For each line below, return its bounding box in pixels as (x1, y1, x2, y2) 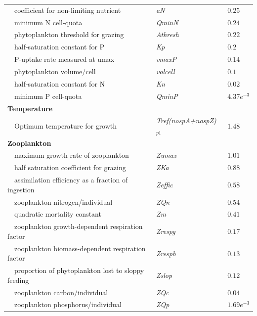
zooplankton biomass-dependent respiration (14, 243, 146, 253)
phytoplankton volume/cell (14, 66, 96, 76)
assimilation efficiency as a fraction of (14, 175, 128, 185)
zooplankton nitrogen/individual (14, 196, 113, 207)
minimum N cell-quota (14, 17, 83, 27)
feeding (7, 274, 29, 285)
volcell (156, 66, 175, 76)
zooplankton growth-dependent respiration (14, 221, 143, 231)
